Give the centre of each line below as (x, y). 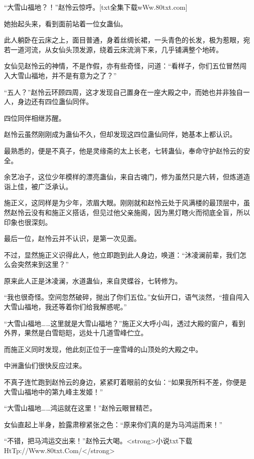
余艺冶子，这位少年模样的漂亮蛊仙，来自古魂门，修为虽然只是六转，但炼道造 (127, 177)
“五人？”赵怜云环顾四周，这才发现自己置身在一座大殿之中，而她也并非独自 (124, 92)
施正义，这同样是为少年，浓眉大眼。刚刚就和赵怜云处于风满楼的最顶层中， (124, 203)
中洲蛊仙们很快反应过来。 (45, 365)
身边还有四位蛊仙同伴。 (55, 101)
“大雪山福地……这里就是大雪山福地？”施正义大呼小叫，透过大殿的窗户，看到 (125, 323)
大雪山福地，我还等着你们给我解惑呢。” (65, 307)
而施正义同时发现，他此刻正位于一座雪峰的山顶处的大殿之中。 (103, 349)
